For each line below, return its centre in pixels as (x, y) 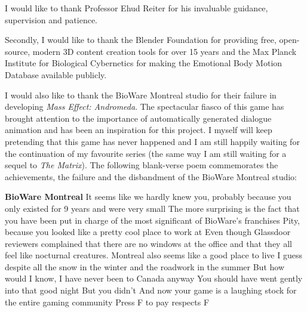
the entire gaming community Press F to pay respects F (107, 302)
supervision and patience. (51, 19)
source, (18, 51)
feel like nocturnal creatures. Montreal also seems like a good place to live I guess (153, 255)
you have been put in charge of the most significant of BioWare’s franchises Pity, (153, 220)
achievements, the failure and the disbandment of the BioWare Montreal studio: (151, 176)
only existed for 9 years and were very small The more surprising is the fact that (152, 208)
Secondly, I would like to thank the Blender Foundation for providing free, (141, 40)
